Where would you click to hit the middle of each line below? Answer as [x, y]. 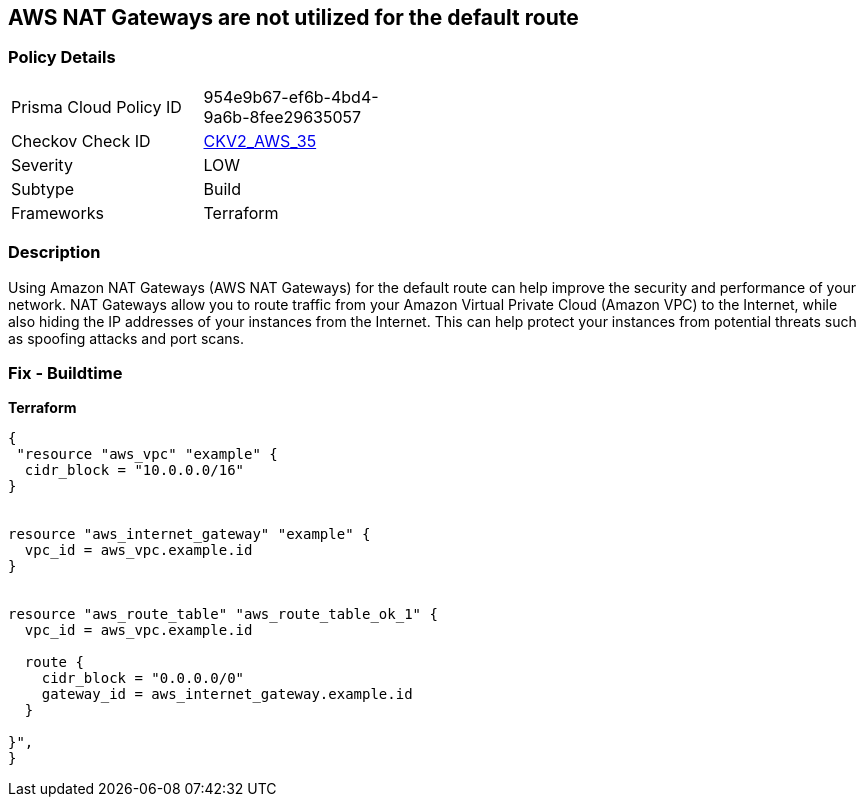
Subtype [43, 188]
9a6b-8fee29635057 [282, 116]
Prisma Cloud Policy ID [96, 106]
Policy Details [62, 57]
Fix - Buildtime [65, 372]
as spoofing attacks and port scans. [126, 338]
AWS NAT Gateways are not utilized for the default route [293, 17]
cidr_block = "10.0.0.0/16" [134, 470]
